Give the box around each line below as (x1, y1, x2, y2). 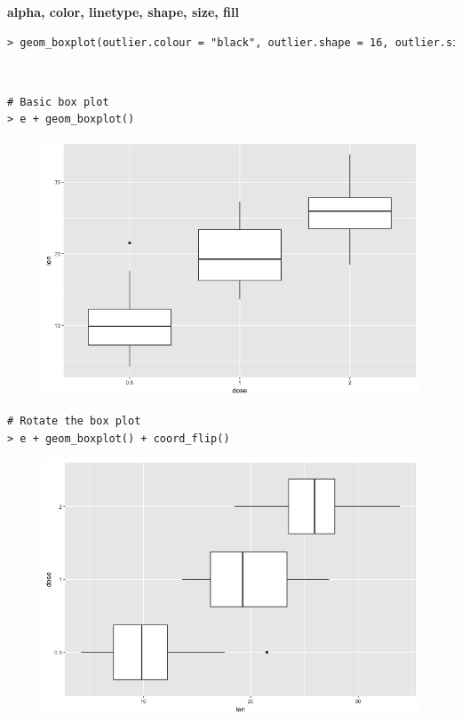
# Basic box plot (7, 95, 109, 108)
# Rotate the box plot (7, 415, 141, 428)
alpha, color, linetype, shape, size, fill (7, 3, 239, 20)
